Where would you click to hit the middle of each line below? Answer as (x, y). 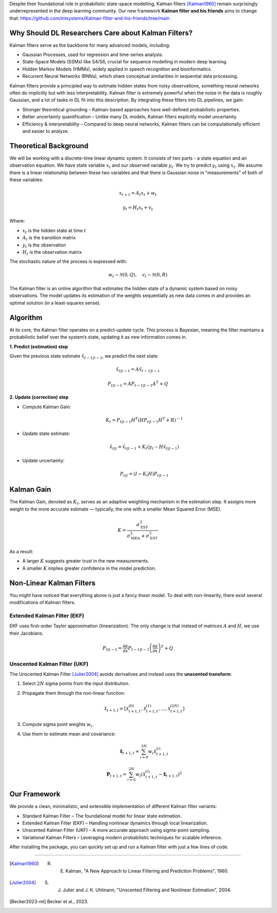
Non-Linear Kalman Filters (53, 583)
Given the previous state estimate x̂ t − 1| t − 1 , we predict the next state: (84, 356)
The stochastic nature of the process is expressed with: (68, 261)
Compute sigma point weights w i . (58, 725)
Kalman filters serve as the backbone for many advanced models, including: (90, 45)
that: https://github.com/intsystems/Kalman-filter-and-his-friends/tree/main (90, 18)
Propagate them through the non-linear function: (74, 693)
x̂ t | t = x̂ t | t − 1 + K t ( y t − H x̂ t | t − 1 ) (144, 448)
